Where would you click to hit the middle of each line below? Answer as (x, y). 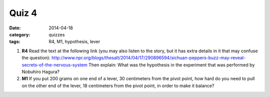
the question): (36, 58)
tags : (15, 42)
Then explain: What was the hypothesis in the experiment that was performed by (171, 65)
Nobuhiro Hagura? (41, 72)
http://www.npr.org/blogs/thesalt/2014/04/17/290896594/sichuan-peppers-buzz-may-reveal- (149, 58)
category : (20, 34)
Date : (15, 28)
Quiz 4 (23, 13)
